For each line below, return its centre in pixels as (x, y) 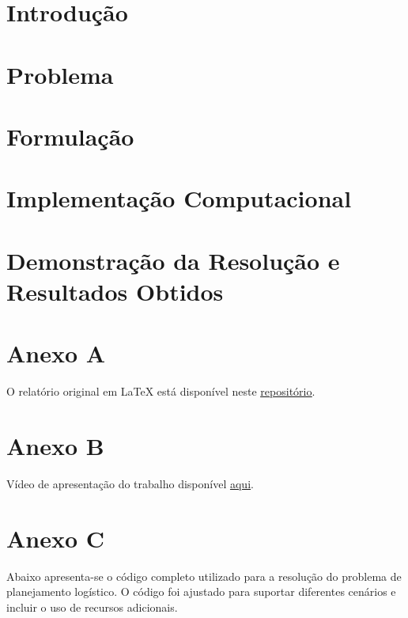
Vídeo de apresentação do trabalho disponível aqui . (130, 483)
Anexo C (56, 538)
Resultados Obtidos (115, 291)
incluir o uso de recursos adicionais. (92, 607)
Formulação (70, 136)
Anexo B (55, 445)
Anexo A (56, 353)
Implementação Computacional (179, 198)
